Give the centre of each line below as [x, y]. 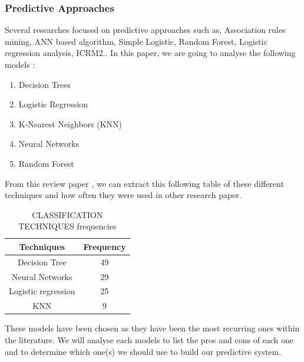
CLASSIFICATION [67, 214]
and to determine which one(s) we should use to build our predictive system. [143, 351]
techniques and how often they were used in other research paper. [123, 195]
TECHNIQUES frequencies [67, 226]
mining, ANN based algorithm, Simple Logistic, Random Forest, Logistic [136, 41]
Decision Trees [45, 84]
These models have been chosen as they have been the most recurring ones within [152, 328]
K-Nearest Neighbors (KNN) [70, 124]
